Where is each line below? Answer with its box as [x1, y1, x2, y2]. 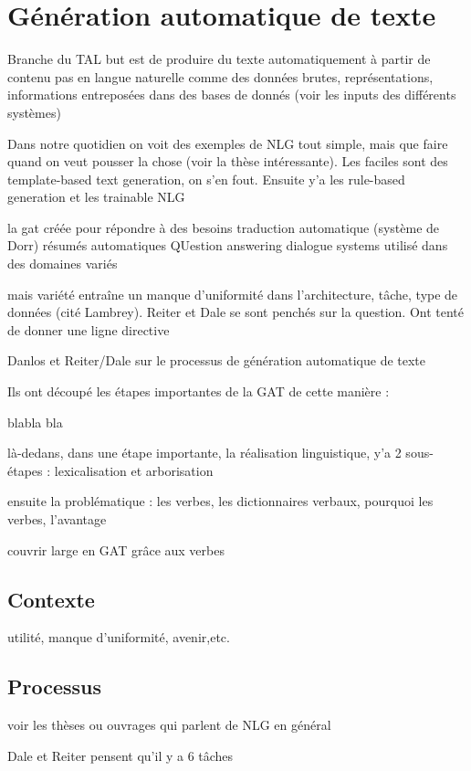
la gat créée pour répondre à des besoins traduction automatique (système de [7, 217, 440, 237]
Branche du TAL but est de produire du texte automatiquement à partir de [7, 49, 431, 69]
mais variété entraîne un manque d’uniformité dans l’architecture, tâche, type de [7, 284, 458, 303]
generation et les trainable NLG [7, 187, 185, 206]
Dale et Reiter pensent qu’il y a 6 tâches [7, 745, 234, 765]
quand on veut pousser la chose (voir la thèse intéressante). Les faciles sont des [7, 152, 448, 171]
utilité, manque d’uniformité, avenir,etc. [7, 628, 230, 647]
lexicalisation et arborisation [54, 460, 214, 480]
